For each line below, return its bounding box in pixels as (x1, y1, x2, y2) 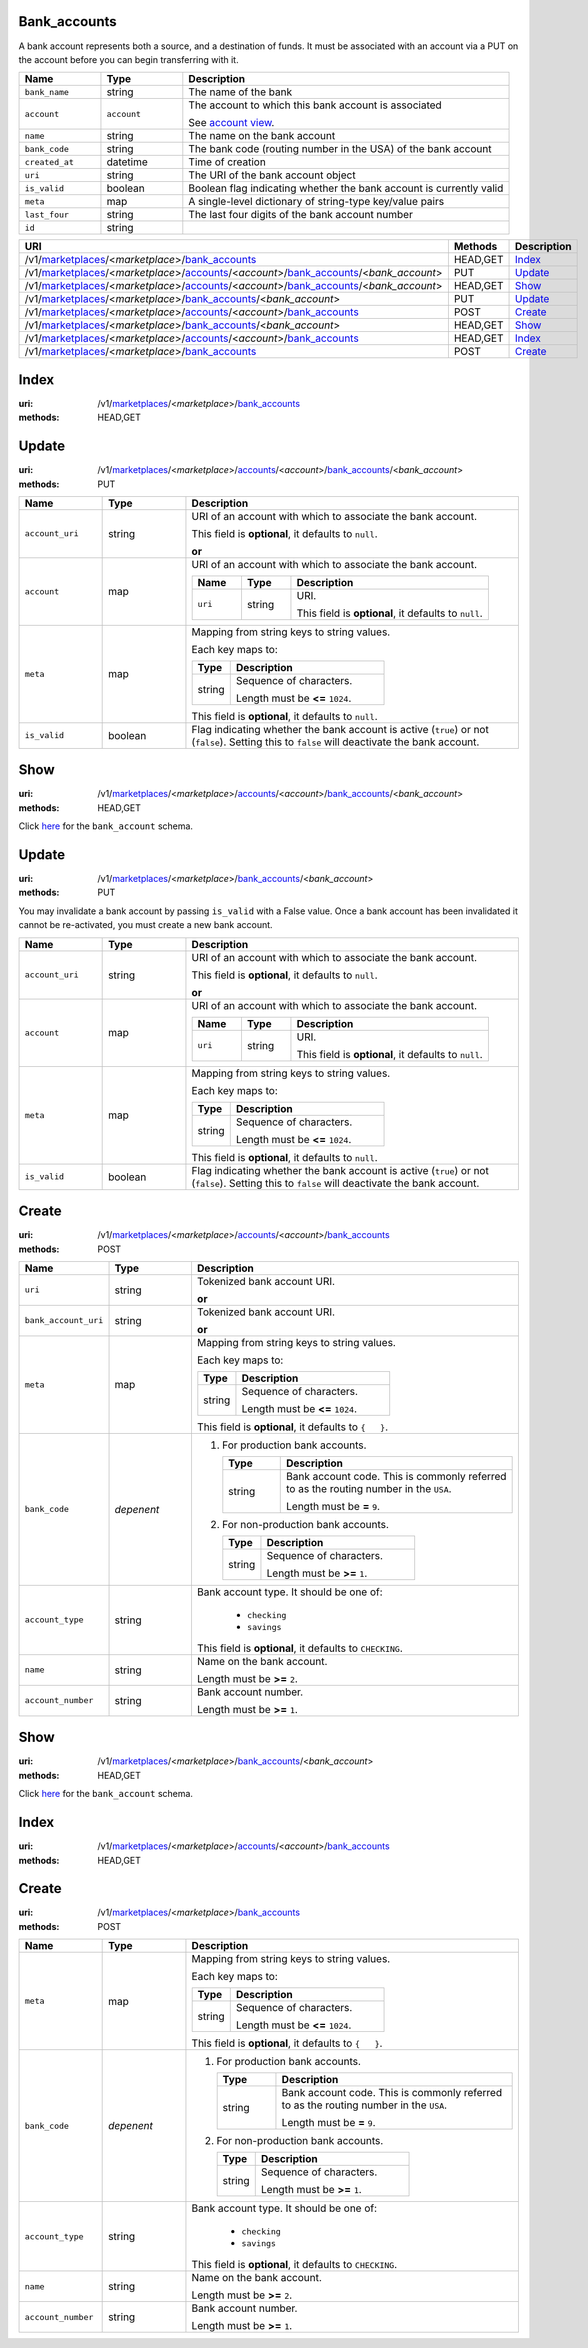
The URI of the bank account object (188, 168, 356, 182)
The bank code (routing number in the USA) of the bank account (188, 142, 492, 156)
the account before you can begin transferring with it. (18, 53, 239, 65)
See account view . (188, 116, 275, 130)
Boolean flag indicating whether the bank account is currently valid (188, 181, 504, 195)
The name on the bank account (188, 129, 336, 143)
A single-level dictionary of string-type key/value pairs (188, 195, 445, 209)
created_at (24, 156, 75, 167)
